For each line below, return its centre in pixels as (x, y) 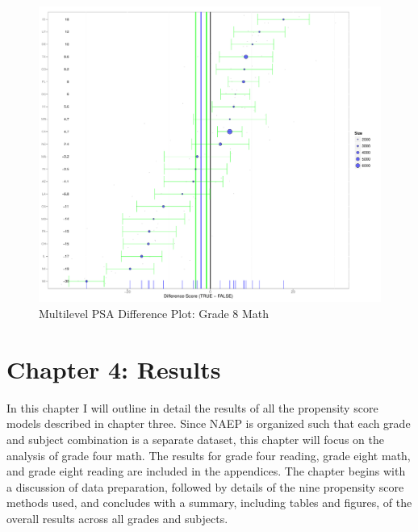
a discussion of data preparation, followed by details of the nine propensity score (205, 486)
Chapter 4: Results (114, 369)
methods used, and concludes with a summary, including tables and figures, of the (209, 503)
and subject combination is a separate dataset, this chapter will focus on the (195, 439)
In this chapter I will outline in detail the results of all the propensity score (192, 407)
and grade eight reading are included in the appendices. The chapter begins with (206, 471)
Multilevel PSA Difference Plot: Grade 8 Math (154, 314)
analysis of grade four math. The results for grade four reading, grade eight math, (209, 455)
